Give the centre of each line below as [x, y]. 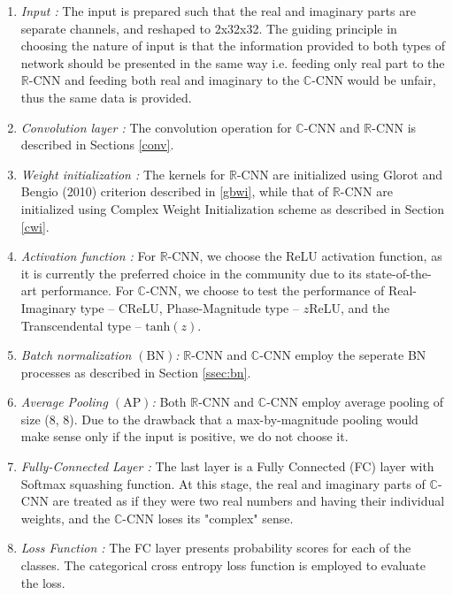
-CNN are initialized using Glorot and [339, 174]
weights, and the [65, 518]
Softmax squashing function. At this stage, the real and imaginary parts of [223, 483]
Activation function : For [88, 256]
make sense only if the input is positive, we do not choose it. [184, 436]
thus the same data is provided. [106, 97]
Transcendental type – [81, 325]
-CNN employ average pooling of [355, 402]
